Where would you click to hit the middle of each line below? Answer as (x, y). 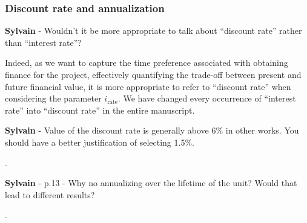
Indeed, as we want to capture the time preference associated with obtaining (147, 63)
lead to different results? (50, 194)
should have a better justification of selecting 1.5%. (100, 142)
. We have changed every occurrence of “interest (207, 98)
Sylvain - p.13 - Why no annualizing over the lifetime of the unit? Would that (151, 183)
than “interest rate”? (43, 42)
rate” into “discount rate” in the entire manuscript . (100, 110)
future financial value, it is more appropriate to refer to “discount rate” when (148, 86)
